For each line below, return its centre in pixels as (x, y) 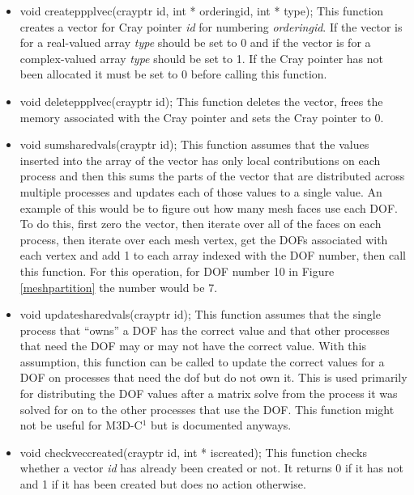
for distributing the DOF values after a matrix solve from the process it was (209, 393)
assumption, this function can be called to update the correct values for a (202, 361)
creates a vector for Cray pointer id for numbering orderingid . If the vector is (211, 26)
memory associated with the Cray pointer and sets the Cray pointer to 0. (202, 117)
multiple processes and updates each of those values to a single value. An (201, 191)
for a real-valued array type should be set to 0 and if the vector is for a (195, 42)
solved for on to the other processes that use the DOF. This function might (207, 409)
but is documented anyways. (221, 425)
